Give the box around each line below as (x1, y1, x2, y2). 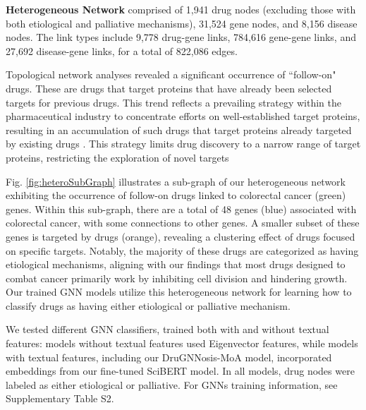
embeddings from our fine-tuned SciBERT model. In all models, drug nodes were (6, 363, 355, 378)
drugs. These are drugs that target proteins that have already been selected (6, 80, 332, 95)
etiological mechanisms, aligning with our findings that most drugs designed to (6, 257, 346, 272)
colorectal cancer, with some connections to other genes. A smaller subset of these (6, 215, 360, 230)
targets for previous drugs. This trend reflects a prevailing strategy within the (6, 95, 342, 109)
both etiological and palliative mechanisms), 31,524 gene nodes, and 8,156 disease (6, 16, 358, 30)
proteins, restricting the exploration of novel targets (6, 150, 229, 164)
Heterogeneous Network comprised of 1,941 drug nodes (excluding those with (6, 2, 356, 16)
